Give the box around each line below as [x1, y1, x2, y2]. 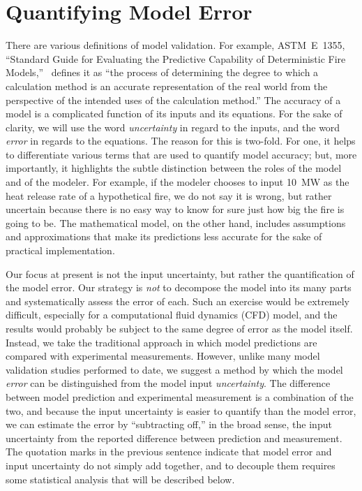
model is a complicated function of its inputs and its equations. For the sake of [6, 106, 342, 121]
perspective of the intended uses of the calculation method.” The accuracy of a [6, 92, 341, 107]
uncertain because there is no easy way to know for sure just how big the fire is [6, 202, 345, 217]
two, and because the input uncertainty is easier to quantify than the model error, [6, 403, 356, 418]
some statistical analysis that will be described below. [6, 471, 235, 486]
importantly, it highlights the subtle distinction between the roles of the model [6, 161, 342, 175]
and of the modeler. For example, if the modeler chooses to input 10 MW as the [6, 175, 349, 189]
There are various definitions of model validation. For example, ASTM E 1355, [6, 38, 345, 52]
